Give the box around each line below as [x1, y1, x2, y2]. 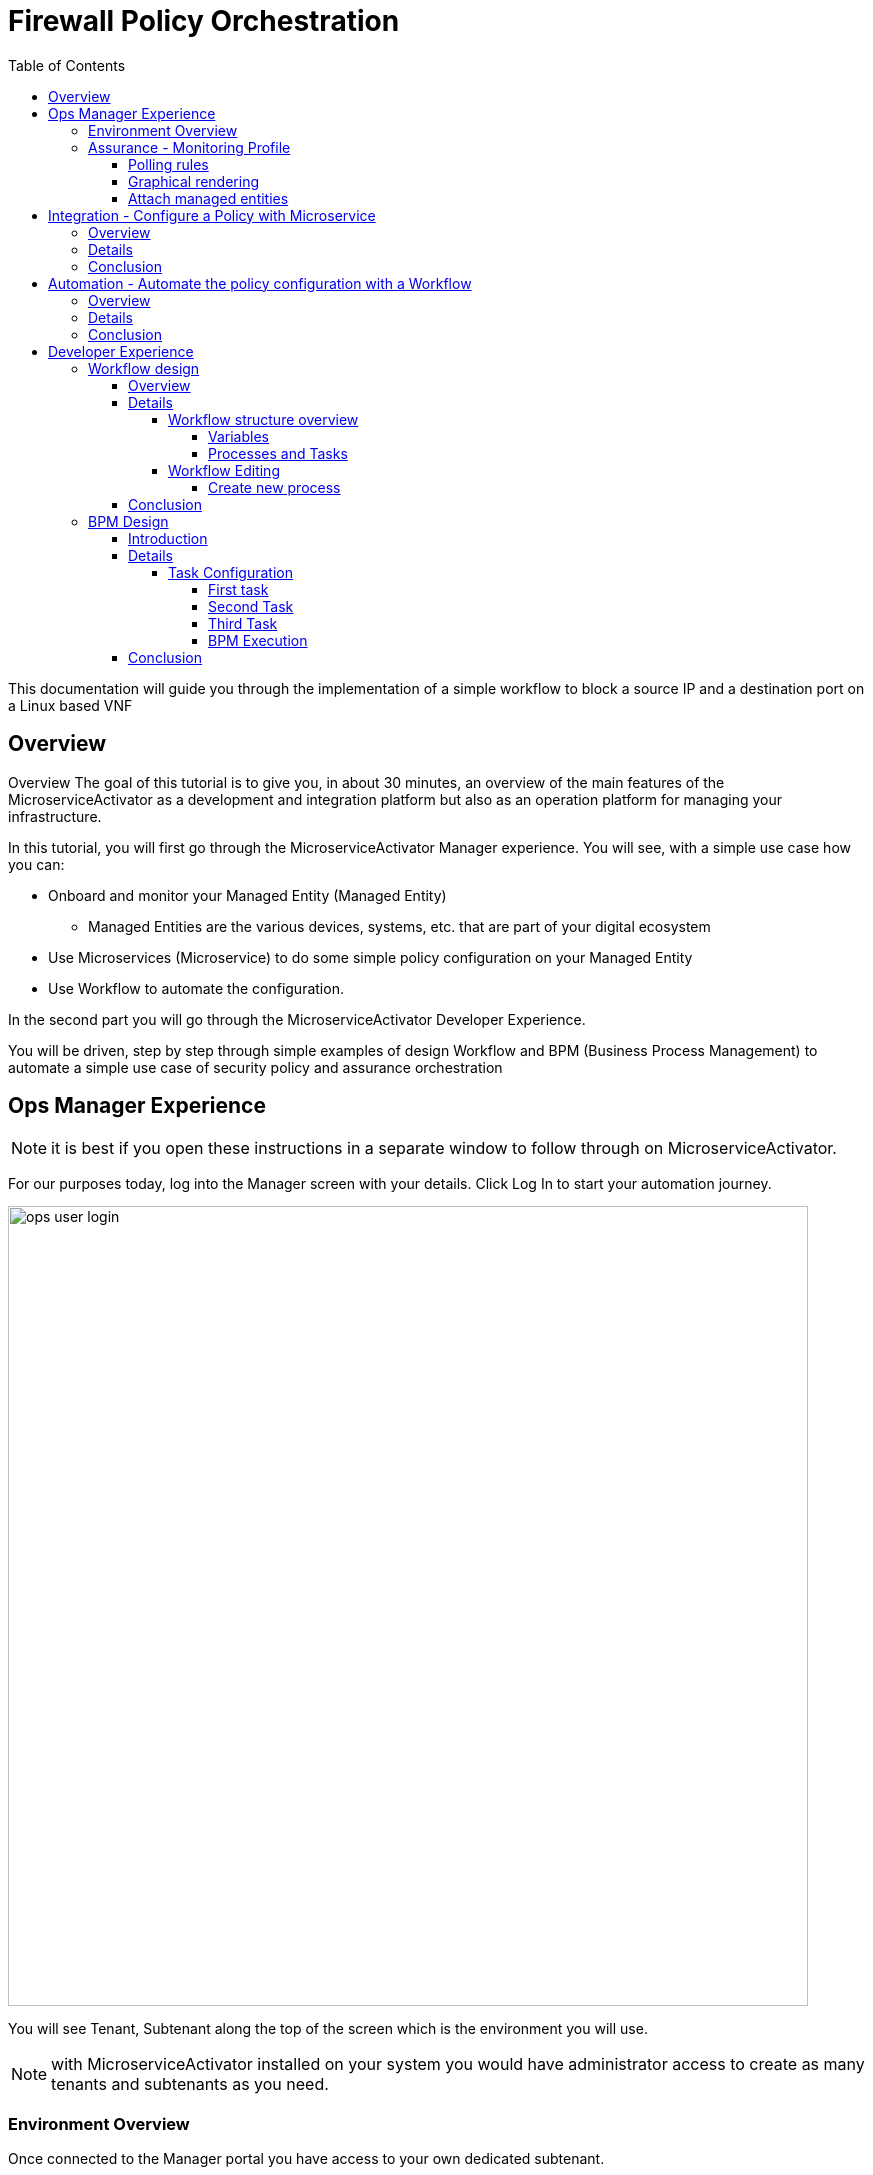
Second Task [208, 597, 294, 615]
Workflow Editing [168, 461, 280, 479]
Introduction [128, 529, 208, 547]
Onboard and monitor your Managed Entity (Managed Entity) [48, 886, 447, 904]
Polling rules [128, 155, 209, 173]
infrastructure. [8, 807, 102, 825]
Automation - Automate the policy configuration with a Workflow [48, 274, 472, 292]
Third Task [208, 614, 278, 632]
